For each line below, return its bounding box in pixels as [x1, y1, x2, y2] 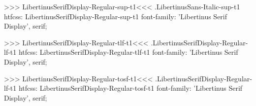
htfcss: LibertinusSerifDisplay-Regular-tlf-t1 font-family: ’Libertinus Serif [18, 47, 238, 57]
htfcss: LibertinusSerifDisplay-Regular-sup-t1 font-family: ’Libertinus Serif [4, 11, 227, 21]
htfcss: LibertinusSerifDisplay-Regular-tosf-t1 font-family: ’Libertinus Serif [18, 83, 243, 93]
